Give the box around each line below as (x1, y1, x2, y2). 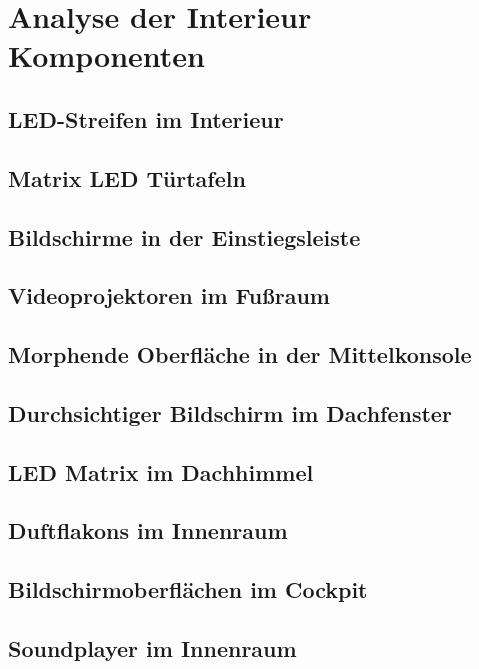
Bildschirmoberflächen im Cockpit (8, 574, 368, 605)
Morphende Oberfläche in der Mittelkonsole (8, 339, 472, 370)
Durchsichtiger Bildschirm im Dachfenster (8, 397, 452, 428)
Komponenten (8, 35, 205, 76)
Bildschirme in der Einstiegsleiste (8, 221, 361, 252)
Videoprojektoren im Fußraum (8, 280, 330, 311)
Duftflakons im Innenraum (8, 515, 288, 546)
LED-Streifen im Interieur (8, 103, 284, 134)
